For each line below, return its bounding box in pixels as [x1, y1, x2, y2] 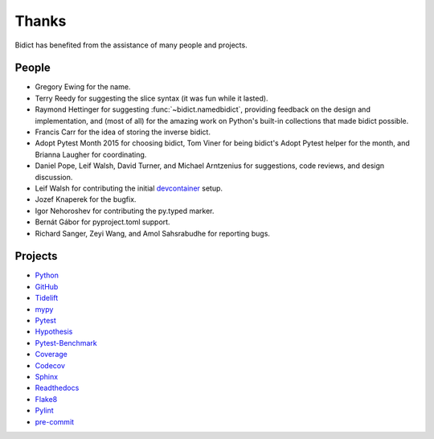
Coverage [35, 350, 68, 359]
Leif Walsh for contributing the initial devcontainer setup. [35, 183, 223, 193]
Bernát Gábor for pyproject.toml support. [35, 217, 170, 227]
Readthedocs [35, 383, 80, 393]
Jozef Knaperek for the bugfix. [35, 195, 137, 204]
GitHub [35, 281, 59, 291]
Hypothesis [35, 326, 73, 337]
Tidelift [35, 293, 59, 303]
